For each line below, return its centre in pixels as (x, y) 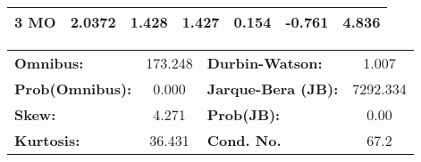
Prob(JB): (244, 114)
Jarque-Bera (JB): (273, 89)
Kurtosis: (47, 140)
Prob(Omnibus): (73, 89)
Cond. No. (244, 140)
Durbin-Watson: (265, 63)
